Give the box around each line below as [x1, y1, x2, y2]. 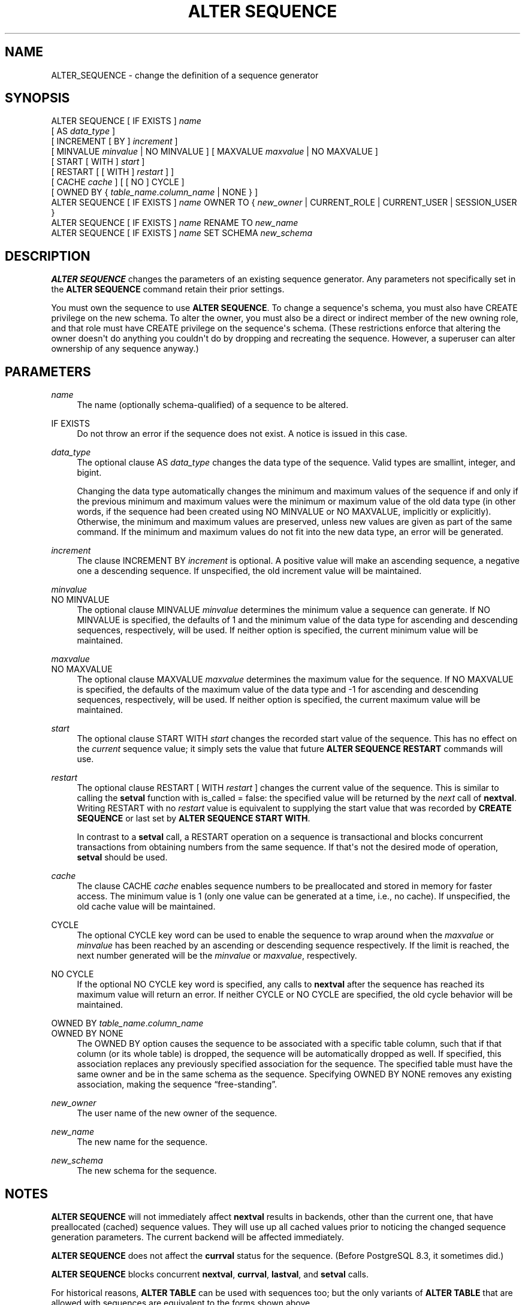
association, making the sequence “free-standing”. [77, 1079, 277, 1090]
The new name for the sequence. [77, 1137, 208, 1147]
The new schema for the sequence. [77, 1165, 217, 1176]
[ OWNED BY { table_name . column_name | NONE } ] [51, 187, 258, 198]
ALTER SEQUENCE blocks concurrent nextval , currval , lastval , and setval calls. [51, 1268, 369, 1279]
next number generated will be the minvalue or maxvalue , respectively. [77, 950, 357, 961]
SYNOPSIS [5, 90, 70, 106]
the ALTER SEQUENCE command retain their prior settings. [51, 284, 285, 295]
